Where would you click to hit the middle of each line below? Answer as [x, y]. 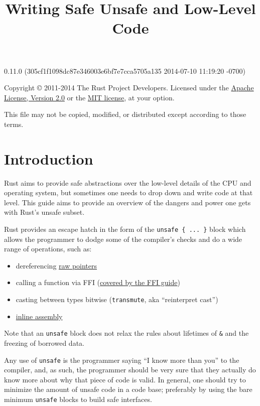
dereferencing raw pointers [56, 265]
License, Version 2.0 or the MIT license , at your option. [89, 97]
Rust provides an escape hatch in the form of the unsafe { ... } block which [125, 229]
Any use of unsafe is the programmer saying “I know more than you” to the [122, 360]
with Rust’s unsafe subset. [44, 212]
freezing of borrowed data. [44, 343]
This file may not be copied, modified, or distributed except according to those [125, 114]
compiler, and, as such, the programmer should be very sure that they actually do [130, 370]
